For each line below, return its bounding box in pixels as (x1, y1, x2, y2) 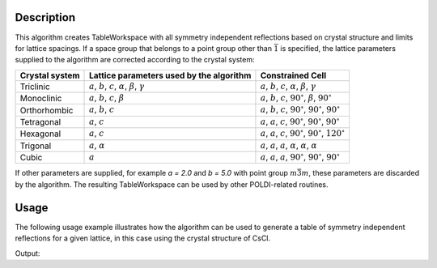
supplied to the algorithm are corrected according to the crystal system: (15, 55, 255, 65)
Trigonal (19, 140, 52, 151)
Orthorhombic (19, 104, 74, 116)
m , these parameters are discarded (301, 168, 420, 178)
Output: (15, 248, 40, 258)
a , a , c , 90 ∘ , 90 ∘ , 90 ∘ (260, 114, 340, 127)
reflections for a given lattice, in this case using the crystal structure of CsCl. (15, 233, 271, 243)
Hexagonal (19, 128, 62, 139)
